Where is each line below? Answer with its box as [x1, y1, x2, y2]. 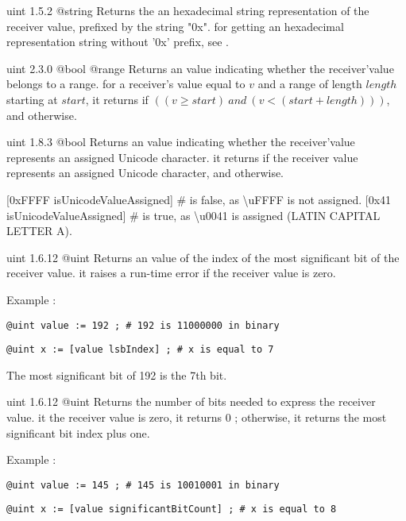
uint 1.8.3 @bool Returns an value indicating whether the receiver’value [6, 133, 355, 150]
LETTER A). [6, 222, 72, 239]
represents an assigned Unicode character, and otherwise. [6, 164, 284, 181]
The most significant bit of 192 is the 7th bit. [6, 366, 227, 383]
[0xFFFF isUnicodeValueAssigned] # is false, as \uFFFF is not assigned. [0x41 [6, 191, 392, 207]
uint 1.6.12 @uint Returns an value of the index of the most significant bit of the [6, 249, 400, 265]
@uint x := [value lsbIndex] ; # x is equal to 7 [6, 344, 274, 356]
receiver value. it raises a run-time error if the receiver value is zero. [6, 264, 336, 281]
